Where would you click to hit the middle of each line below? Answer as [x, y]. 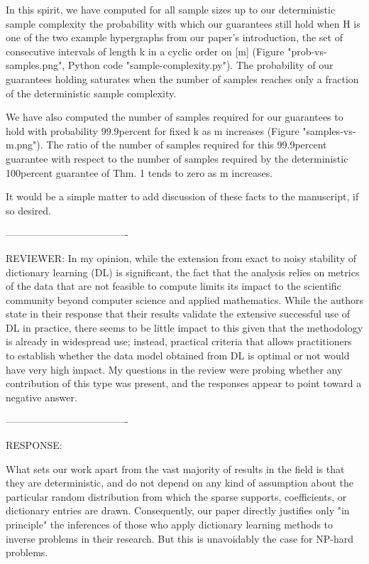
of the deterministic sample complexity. [91, 93]
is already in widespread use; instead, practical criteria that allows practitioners [179, 341]
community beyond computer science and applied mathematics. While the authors [184, 299]
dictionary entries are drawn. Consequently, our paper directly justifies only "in [178, 510]
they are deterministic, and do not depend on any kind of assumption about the [180, 483]
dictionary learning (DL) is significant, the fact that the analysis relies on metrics [183, 272]
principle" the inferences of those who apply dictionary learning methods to [170, 524]
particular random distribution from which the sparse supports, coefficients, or [176, 496]
